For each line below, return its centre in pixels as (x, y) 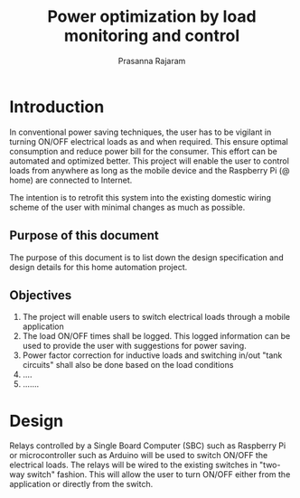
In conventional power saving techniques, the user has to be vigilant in (141, 132)
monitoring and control (152, 36)
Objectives (41, 295)
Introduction (57, 107)
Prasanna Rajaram (152, 61)
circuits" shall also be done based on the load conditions (128, 365)
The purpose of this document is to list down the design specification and (146, 257)
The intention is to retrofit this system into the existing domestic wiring (140, 197)
